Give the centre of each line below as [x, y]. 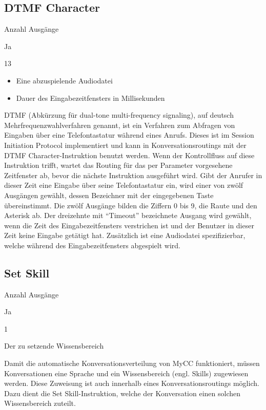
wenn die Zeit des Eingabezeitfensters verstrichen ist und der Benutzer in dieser [129, 225]
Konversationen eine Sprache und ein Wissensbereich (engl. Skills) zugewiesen [126, 373]
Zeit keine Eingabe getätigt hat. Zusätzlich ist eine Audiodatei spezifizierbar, [125, 235]
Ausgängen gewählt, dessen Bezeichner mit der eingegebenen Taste [109, 195]
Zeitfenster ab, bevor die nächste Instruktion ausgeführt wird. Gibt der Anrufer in [133, 175]
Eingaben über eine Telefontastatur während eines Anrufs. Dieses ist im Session [129, 135]
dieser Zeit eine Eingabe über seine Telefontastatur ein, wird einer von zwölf [124, 185]
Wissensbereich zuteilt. [40, 403]
